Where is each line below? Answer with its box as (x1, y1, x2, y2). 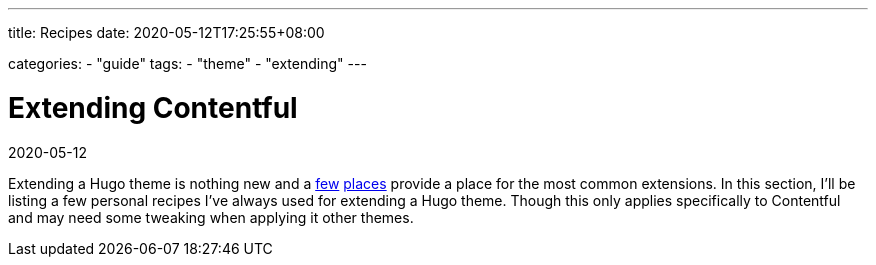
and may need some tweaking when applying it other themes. (8, 208, 414, 226)
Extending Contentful (8, 90, 298, 125)
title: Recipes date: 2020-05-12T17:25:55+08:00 (8, 24, 325, 41)
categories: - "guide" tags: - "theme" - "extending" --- (8, 55, 367, 72)
